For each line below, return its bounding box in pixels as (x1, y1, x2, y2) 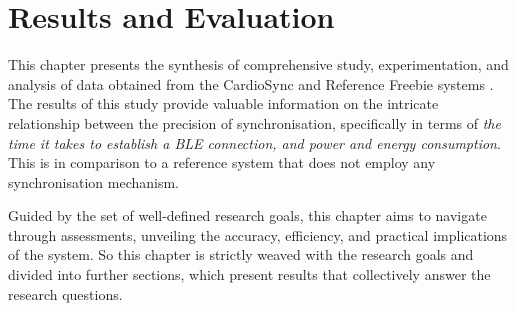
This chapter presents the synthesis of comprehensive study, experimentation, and (8, 54, 509, 75)
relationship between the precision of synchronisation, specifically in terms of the (8, 112, 501, 133)
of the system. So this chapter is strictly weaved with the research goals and (8, 244, 474, 265)
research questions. (8, 283, 123, 304)
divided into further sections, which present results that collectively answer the (8, 264, 491, 285)
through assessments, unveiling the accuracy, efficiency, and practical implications (8, 224, 508, 245)
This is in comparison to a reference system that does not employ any (8, 152, 436, 173)
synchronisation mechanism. (8, 171, 179, 192)
